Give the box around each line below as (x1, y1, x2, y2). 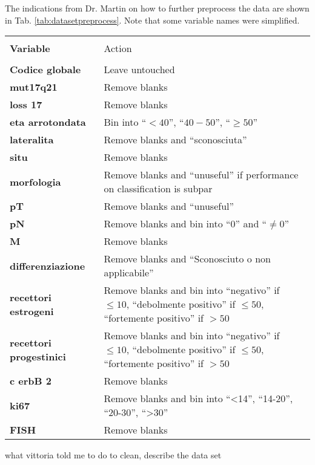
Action (104, 41, 132, 56)
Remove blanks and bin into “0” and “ (104, 216, 267, 231)
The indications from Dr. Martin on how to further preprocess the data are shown (5, 2, 310, 14)
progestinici (10, 349, 66, 363)
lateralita (10, 132, 54, 147)
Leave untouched (104, 62, 175, 77)
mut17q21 (10, 80, 58, 94)
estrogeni (10, 304, 54, 318)
